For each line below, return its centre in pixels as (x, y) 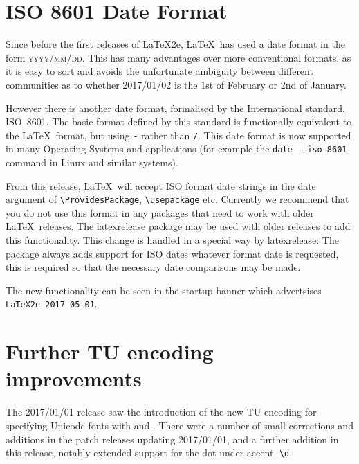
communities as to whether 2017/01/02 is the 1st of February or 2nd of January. (176, 84)
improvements (74, 378)
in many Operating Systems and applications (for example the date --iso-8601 (176, 149)
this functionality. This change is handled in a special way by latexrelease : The (172, 240)
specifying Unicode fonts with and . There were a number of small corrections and (179, 425)
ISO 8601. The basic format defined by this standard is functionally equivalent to (179, 122)
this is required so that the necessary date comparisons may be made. (153, 267)
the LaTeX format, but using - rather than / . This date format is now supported (178, 135)
